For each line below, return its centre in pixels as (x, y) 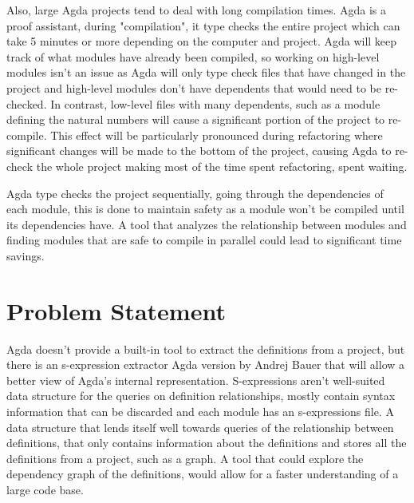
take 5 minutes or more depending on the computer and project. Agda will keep (202, 41)
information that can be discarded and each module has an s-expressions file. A (200, 411)
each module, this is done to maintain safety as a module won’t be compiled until (205, 209)
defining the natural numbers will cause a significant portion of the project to (196, 119)
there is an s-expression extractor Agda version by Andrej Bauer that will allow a (206, 364)
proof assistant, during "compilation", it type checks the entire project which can (203, 25)
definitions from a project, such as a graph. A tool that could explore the (185, 458)
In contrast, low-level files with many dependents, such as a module (215, 103)
